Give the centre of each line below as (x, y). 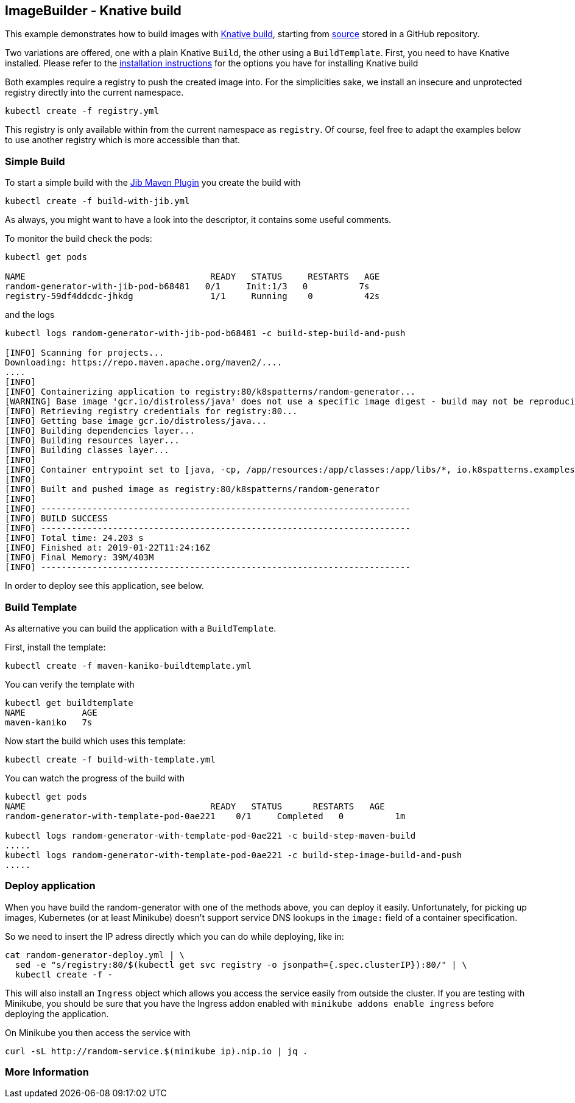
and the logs (30, 315)
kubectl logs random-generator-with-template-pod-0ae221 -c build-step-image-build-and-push (234, 855)
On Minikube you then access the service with (98, 1032)
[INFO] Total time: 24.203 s (74, 538)
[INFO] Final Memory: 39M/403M (79, 558)
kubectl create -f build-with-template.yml (110, 759)
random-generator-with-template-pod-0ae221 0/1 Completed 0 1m (205, 816)
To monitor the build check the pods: (79, 239)
